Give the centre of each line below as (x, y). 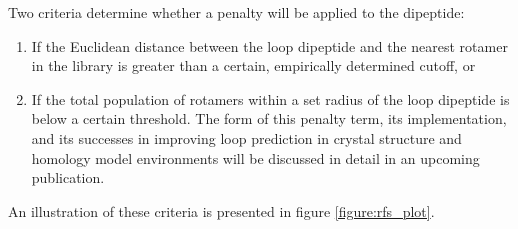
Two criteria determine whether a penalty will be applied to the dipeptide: (236, 12)
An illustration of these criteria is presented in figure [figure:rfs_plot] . (221, 210)
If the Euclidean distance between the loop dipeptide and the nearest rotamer (269, 45)
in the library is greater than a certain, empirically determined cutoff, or (253, 65)
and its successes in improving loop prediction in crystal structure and (246, 137)
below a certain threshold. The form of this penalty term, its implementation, (269, 118)
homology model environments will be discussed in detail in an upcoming (255, 157)
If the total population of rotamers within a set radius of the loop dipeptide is (270, 98)
